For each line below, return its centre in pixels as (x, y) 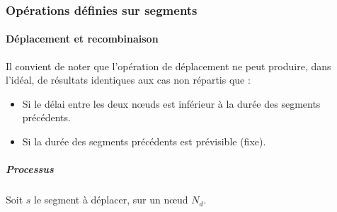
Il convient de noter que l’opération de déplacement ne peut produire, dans (168, 66)
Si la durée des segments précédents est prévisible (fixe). (144, 141)
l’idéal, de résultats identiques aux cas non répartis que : (128, 80)
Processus (30, 169)
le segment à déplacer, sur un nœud (111, 200)
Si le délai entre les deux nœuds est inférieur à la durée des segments (171, 103)
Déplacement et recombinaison (82, 39)
